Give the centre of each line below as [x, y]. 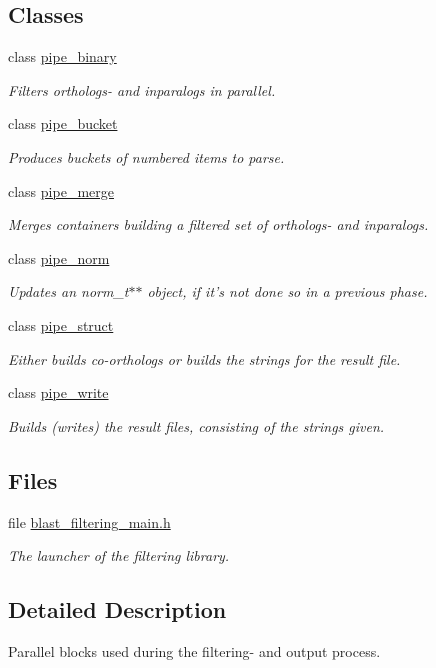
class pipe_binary [62, 56]
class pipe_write [58, 392]
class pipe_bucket [63, 123]
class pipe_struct [61, 324]
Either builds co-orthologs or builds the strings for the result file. [204, 358]
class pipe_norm [59, 257]
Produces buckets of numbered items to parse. [146, 156]
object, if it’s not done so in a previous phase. [287, 291]
